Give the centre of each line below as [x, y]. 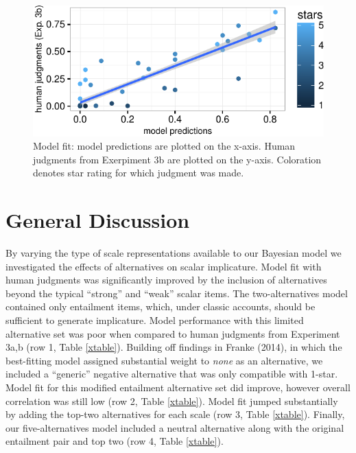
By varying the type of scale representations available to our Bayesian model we [174, 253]
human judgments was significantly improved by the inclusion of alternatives [166, 280]
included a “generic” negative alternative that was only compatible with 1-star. [172, 374]
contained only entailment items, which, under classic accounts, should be [161, 306]
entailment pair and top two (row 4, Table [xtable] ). [115, 441]
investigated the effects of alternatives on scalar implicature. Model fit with [164, 266]
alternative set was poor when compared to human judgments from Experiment [173, 333]
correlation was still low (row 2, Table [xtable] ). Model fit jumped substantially [172, 400]
